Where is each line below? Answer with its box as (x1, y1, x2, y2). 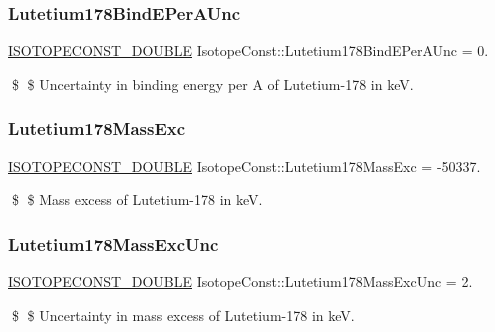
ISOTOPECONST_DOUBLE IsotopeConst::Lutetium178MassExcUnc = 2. (8, 271, 473, 292)
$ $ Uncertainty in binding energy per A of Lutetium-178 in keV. (11, 73, 414, 94)
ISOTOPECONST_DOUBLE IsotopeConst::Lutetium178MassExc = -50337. (8, 155, 481, 176)
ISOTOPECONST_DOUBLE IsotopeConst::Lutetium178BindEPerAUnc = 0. (8, 40, 489, 61)
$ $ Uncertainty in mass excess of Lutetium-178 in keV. (11, 304, 355, 325)
